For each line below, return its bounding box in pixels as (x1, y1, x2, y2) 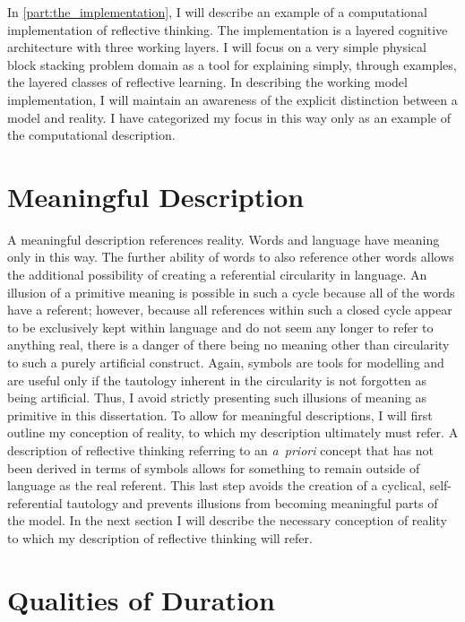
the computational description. (7, 125, 176, 144)
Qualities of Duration (7, 581, 275, 618)
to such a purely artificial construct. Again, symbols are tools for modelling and (7, 353, 444, 372)
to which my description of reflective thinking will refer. (7, 528, 313, 547)
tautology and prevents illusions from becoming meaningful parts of (66, 493, 438, 512)
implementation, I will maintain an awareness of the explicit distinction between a (7, 90, 458, 108)
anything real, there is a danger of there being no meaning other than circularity (7, 335, 450, 354)
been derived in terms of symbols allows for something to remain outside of (7, 458, 420, 477)
